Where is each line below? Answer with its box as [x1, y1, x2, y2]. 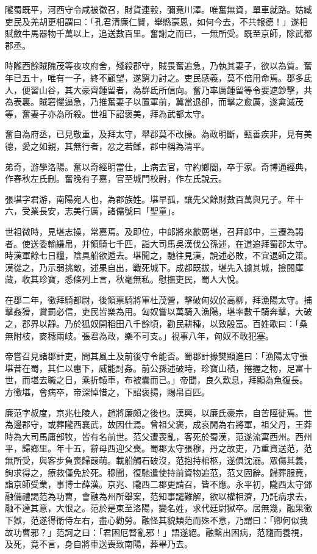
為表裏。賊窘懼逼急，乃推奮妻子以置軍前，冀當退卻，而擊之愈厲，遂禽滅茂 [5, 95, 304, 108]
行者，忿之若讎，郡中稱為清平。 [81, 139, 210, 152]
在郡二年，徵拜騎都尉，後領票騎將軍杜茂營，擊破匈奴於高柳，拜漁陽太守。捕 [5, 293, 312, 306]
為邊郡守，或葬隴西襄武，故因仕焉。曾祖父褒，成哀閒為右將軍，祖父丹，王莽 [5, 418, 312, 431]
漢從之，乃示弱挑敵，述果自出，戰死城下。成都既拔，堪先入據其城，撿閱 [5, 261, 295, 273]
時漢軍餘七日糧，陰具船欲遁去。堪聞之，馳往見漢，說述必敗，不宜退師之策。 [5, 249, 312, 262]
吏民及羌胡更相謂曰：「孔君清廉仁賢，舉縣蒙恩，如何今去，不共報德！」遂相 [5, 15, 308, 27]
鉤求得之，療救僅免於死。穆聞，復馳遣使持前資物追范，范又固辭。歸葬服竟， [5, 466, 312, 478]
